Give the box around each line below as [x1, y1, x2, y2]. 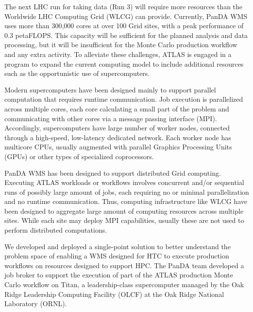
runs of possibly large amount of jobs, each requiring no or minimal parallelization [4, 186, 249, 197]
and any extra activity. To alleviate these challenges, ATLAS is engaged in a [4, 49, 232, 59]
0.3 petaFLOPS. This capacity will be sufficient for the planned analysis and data [4, 30, 248, 40]
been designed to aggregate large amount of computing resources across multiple [4, 205, 244, 216]
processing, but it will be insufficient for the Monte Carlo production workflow [4, 39, 237, 50]
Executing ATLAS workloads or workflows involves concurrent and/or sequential [4, 177, 244, 187]
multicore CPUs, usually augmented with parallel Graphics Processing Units [4, 142, 232, 152]
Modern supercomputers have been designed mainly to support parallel [4, 84, 216, 94]
